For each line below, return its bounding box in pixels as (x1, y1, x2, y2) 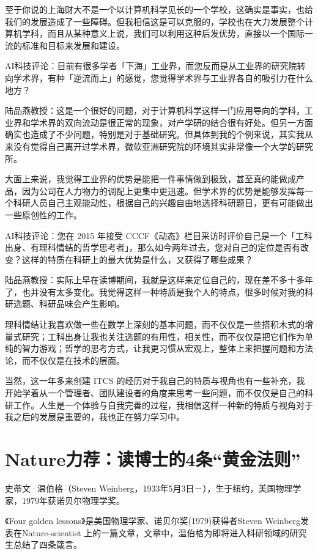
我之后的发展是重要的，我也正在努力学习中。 (5, 410, 185, 423)
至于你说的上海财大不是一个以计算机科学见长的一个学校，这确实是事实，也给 (5, 3, 313, 15)
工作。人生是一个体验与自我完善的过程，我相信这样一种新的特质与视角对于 (13, 398, 313, 411)
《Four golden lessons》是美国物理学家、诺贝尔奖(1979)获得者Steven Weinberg (5, 514, 301, 527)
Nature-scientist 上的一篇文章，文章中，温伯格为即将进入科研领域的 (21, 526, 290, 539)
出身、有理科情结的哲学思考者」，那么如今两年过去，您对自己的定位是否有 (5, 241, 300, 254)
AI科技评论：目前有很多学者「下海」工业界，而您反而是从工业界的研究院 (5, 59, 297, 72)
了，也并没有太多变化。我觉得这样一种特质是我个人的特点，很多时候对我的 (5, 285, 305, 298)
